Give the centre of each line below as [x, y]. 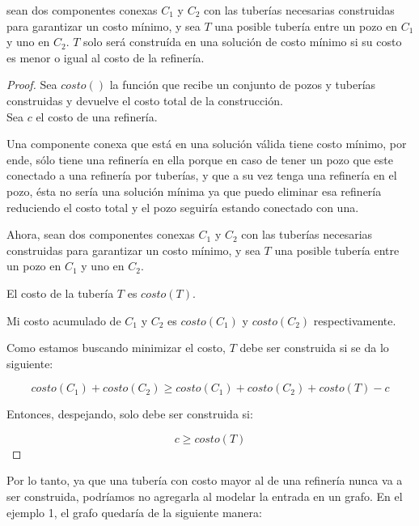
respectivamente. [355, 320]
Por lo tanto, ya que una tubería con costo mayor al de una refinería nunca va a [205, 480]
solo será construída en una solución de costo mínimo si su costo [243, 42]
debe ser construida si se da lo [314, 348]
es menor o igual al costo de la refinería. [106, 57]
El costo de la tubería [60, 293]
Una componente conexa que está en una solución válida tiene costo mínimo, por [207, 144]
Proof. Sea [32, 85]
